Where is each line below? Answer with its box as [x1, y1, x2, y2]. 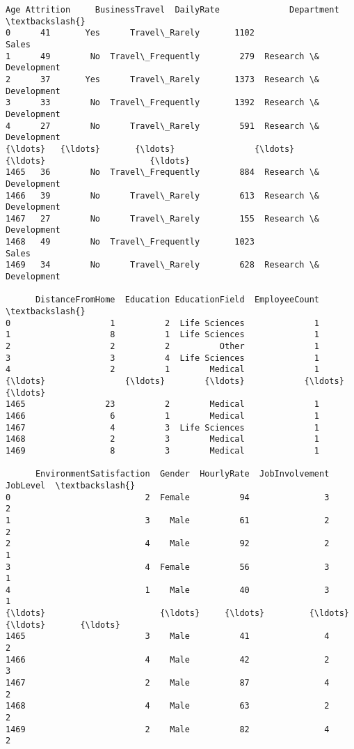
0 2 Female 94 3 [6, 492, 330, 502]
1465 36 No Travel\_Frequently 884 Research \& [6, 167, 320, 178]
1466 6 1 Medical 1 [6, 410, 320, 421]
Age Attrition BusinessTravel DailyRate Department [6, 5, 339, 15]
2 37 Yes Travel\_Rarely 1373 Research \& [6, 74, 320, 84]
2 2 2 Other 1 [6, 341, 320, 352]
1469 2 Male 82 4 [6, 724, 330, 734]
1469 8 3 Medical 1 [6, 445, 320, 456]
